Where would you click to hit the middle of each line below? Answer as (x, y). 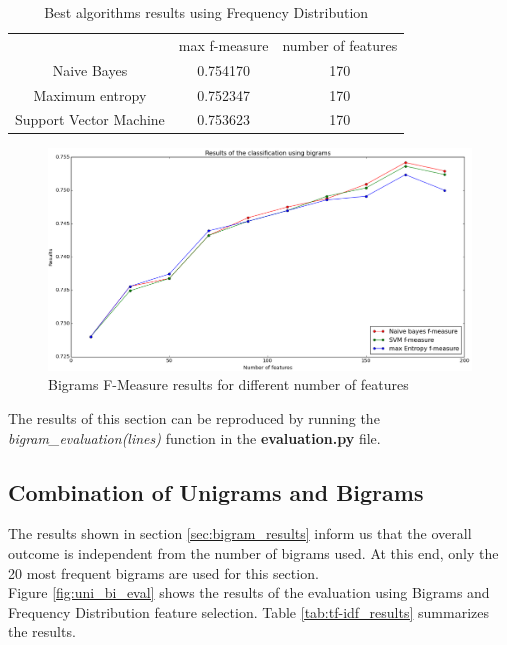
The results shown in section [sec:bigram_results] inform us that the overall (240, 533)
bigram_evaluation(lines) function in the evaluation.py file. (194, 437)
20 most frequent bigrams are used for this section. (163, 572)
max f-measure (223, 44)
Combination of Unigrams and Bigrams (216, 491)
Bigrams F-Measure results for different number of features (228, 384)
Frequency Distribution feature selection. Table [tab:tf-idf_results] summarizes (248, 611)
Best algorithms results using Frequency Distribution (206, 12)
